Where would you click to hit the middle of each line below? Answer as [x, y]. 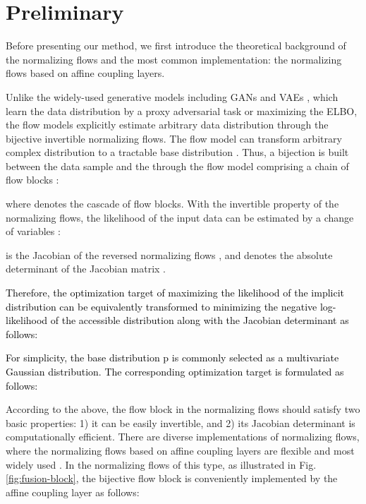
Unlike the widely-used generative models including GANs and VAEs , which [172, 96]
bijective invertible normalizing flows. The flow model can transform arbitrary [174, 138]
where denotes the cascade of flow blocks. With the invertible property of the [172, 204]
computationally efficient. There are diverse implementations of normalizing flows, [183, 437]
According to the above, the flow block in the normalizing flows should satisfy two [183, 409]
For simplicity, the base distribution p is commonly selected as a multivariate [172, 358]
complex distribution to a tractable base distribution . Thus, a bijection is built [177, 152]
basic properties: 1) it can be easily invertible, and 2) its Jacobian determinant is [181, 422]
